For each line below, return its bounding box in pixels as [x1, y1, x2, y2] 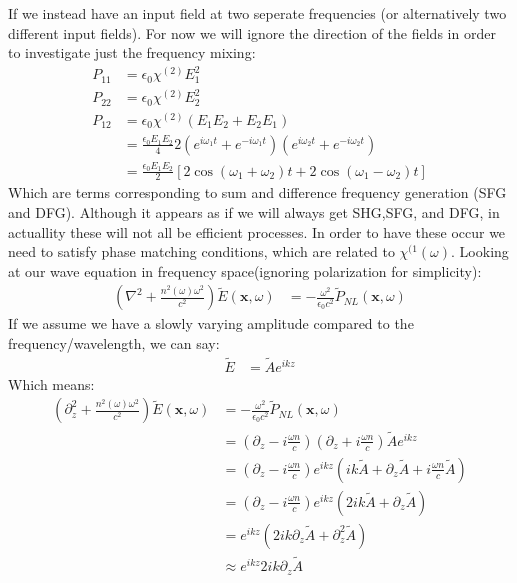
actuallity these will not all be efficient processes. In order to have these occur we [8, 221, 506, 242]
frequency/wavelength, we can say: [8, 333, 220, 353]
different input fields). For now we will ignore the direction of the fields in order [8, 22, 496, 43]
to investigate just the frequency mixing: [8, 42, 256, 63]
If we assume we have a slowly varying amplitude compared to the [8, 313, 414, 334]
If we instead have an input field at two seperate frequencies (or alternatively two [8, 3, 507, 23]
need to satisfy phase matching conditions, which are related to [8, 241, 395, 262]
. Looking [451, 241, 509, 262]
